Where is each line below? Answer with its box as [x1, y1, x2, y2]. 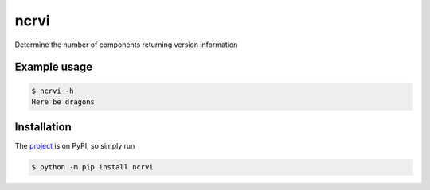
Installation [14, 120, 72, 134]
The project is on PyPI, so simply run [14, 142, 135, 151]
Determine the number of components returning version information [14, 40, 238, 49]
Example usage [14, 60, 93, 74]
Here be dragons [31, 97, 96, 107]
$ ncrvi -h [31, 86, 74, 95]
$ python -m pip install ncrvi [31, 163, 154, 172]
